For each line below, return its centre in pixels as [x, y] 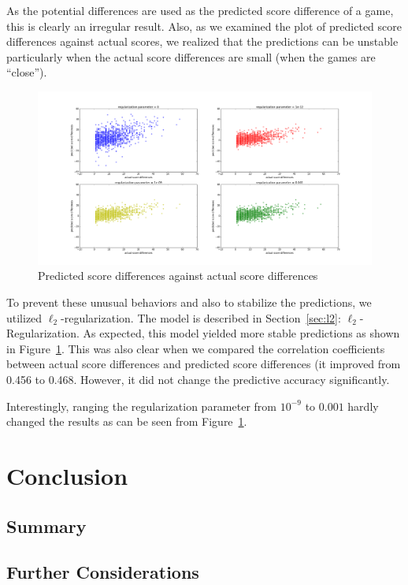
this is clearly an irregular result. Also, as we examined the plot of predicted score [204, 26]
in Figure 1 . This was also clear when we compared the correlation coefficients [196, 348]
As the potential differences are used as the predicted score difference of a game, [200, 10]
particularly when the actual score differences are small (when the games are [191, 56]
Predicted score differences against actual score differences [178, 276]
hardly [363, 406]
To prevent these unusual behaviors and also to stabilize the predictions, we [189, 302]
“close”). [27, 72]
